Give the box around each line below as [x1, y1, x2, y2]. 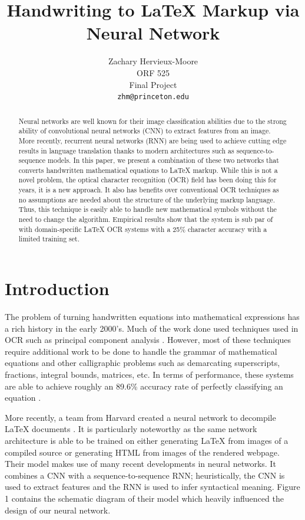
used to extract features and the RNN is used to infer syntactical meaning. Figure [5, 480, 300, 493]
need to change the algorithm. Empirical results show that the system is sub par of [18, 214, 273, 224]
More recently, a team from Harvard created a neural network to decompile [5, 411, 276, 423]
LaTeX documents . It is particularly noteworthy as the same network [5, 423, 257, 435]
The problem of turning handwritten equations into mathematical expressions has [5, 310, 300, 323]
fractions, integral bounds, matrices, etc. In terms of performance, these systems [5, 368, 294, 380]
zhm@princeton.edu [117, 93, 189, 102]
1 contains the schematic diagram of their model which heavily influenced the [5, 492, 284, 504]
